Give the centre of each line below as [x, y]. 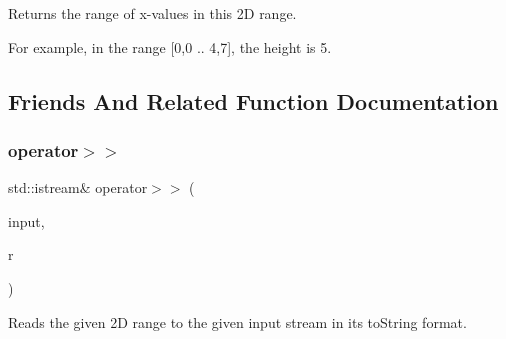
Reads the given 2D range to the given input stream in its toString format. [237, 321]
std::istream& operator [78, 187]
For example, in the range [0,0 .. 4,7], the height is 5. [170, 46]
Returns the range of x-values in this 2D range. [152, 13]
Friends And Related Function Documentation [253, 100]
